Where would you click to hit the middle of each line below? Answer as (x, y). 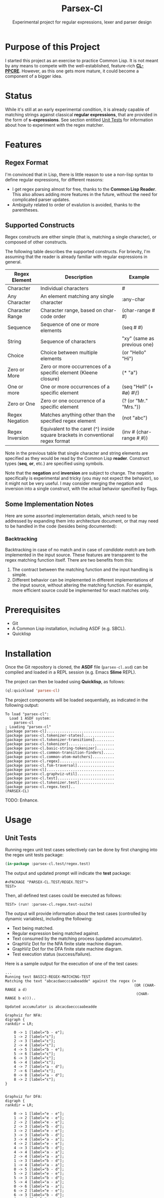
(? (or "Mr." (135, 401)
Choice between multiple (69, 352)
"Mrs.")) (131, 407)
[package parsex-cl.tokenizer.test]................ (60, 783)
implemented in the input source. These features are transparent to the (76, 555)
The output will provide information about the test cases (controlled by (76, 914)
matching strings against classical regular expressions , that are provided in (81, 114)
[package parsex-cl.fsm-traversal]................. (60, 765)
